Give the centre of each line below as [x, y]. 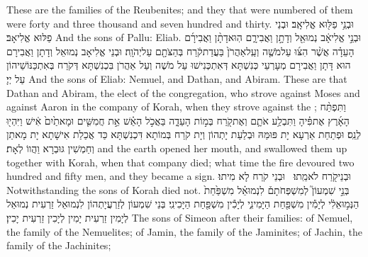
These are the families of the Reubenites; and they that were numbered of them [180, 9]
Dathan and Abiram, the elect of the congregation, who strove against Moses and [183, 92]
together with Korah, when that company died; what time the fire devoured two [180, 162]
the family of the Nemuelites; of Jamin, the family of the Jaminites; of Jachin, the [185, 231]
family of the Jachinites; [59, 245]
